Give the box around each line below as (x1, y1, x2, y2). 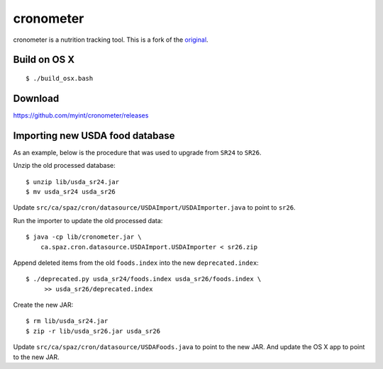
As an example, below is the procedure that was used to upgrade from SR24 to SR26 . (13, 148, 262, 157)
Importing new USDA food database (13, 130, 175, 142)
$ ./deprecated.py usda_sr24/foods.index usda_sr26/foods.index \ (26, 275, 262, 283)
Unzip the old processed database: (13, 161, 116, 170)
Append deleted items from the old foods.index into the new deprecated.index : (13, 259, 259, 267)
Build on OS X (13, 54, 74, 66)
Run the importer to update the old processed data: (13, 216, 163, 225)
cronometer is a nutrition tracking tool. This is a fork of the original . (13, 35, 209, 44)
